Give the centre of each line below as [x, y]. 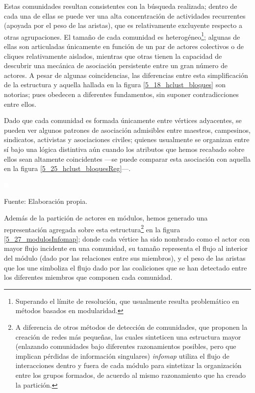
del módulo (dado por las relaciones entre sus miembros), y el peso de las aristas [125, 258]
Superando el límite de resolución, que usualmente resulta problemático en [127, 301]
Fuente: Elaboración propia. [46, 201]
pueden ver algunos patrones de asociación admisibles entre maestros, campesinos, [127, 130]
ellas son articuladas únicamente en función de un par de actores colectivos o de [124, 46]
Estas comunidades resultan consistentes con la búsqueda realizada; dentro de [121, 6]
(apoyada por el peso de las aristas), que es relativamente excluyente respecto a [123, 25]
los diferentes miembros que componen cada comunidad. [88, 277]
